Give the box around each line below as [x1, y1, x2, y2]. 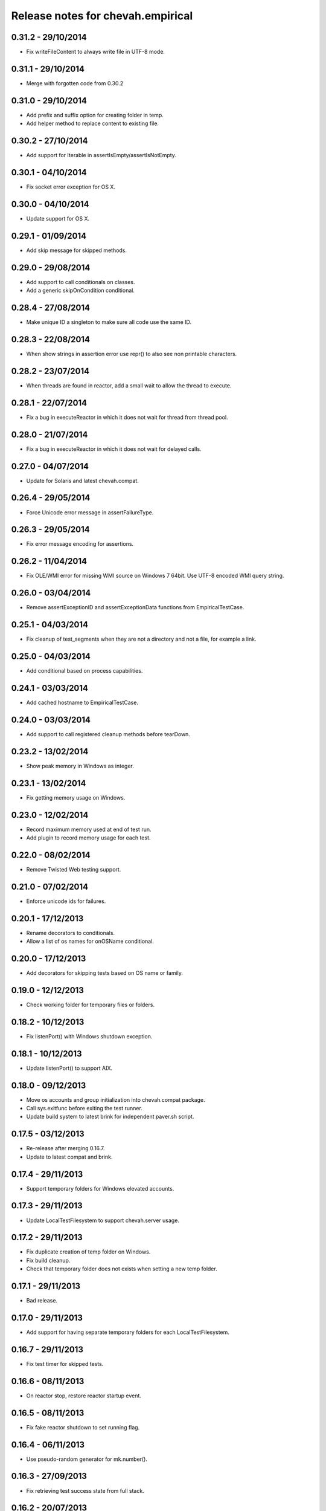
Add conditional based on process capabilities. [26, 667, 143, 675]
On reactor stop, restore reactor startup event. [26, 1392, 142, 1399]
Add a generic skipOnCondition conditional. [26, 287, 135, 294]
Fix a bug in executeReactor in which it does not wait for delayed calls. [26, 445, 202, 453]
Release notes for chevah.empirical [11, 9, 193, 22]
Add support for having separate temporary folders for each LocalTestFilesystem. [26, 1328, 229, 1336]
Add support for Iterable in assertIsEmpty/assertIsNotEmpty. [26, 152, 176, 159]
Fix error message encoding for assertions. [26, 540, 134, 548]
